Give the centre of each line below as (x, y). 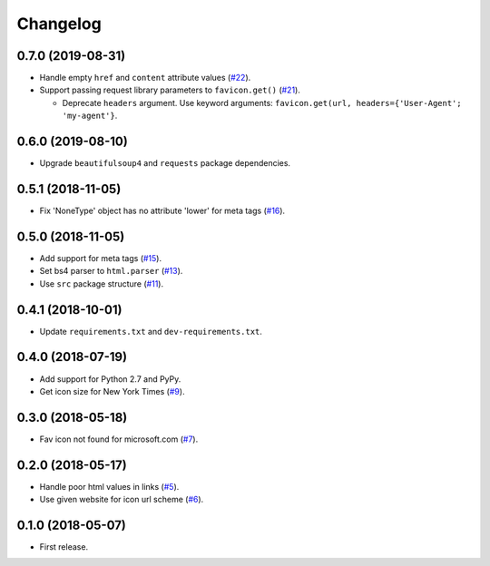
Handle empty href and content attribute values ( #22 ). (145, 78)
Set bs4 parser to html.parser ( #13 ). (111, 271)
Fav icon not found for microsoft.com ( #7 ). (119, 439)
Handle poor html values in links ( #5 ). (109, 486)
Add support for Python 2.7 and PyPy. (110, 379)
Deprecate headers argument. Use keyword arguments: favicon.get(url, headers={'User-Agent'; (262, 102)
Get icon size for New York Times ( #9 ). (112, 391)
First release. (64, 547)
